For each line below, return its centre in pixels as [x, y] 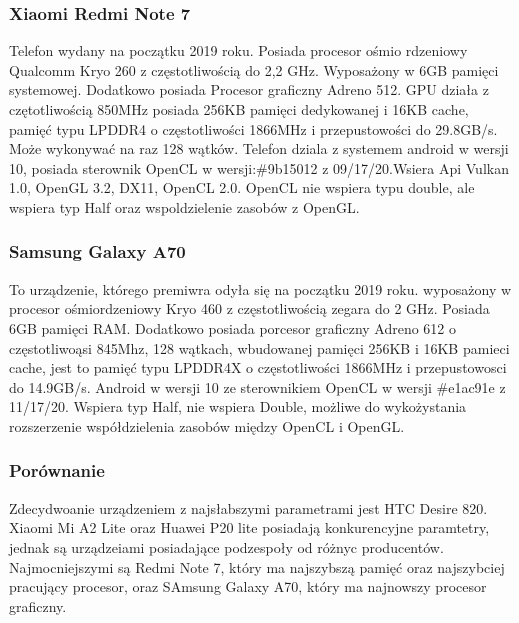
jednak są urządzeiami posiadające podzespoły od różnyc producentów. [226, 546]
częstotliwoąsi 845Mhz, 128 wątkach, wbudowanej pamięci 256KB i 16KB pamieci [259, 347]
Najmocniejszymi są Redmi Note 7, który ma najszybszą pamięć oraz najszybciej [257, 566]
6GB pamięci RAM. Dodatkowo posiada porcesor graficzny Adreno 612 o [233, 327]
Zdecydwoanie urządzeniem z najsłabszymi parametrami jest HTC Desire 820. [248, 507]
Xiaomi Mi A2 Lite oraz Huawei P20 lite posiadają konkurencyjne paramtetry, [249, 527]
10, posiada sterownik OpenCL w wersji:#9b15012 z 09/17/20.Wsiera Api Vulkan [259, 167]
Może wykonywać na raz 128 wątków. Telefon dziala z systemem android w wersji [259, 148]
